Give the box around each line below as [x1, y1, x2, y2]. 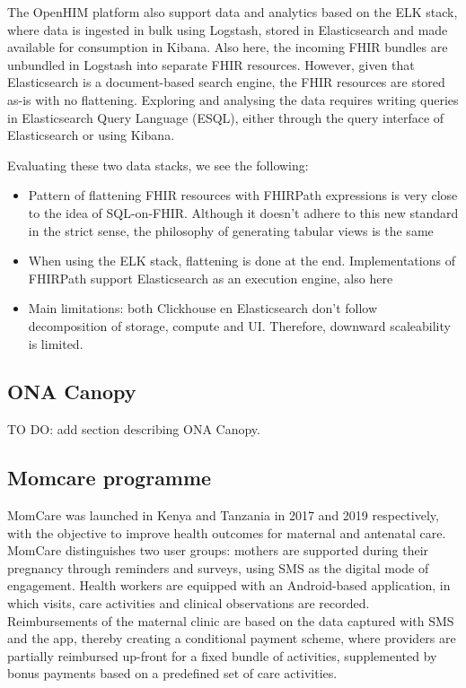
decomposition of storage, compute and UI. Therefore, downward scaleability [28, 316, 451, 335]
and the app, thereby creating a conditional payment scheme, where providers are [7, 629, 456, 648]
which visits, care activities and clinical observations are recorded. [7, 594, 370, 613]
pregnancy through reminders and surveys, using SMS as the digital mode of [7, 558, 429, 577]
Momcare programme [7, 464, 212, 492]
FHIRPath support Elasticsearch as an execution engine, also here [28, 268, 393, 287]
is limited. [28, 334, 84, 353]
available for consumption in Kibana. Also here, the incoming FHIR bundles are [7, 38, 448, 57]
